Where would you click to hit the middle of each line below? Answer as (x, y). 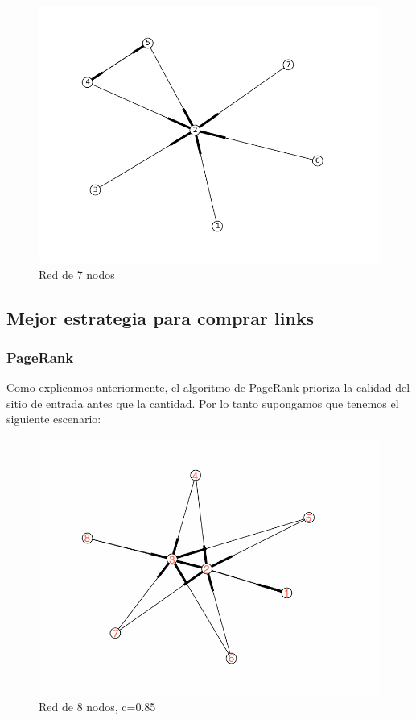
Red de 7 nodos (77, 274)
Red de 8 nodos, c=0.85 (97, 706)
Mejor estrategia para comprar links (161, 317)
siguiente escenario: (54, 419)
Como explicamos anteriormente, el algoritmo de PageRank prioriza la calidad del (208, 387)
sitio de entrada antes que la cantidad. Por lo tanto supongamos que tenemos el (203, 403)
